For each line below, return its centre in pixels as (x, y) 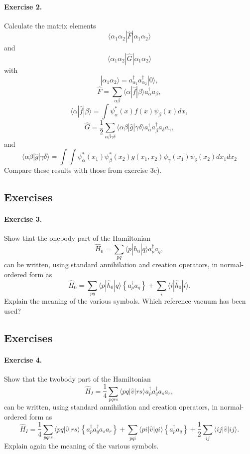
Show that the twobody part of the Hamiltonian (77, 378)
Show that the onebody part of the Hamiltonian (77, 238)
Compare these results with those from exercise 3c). (83, 170)
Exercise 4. (23, 359)
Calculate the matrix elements (50, 25)
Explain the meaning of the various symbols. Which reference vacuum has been (125, 301)
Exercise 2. (23, 6)
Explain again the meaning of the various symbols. (81, 446)
